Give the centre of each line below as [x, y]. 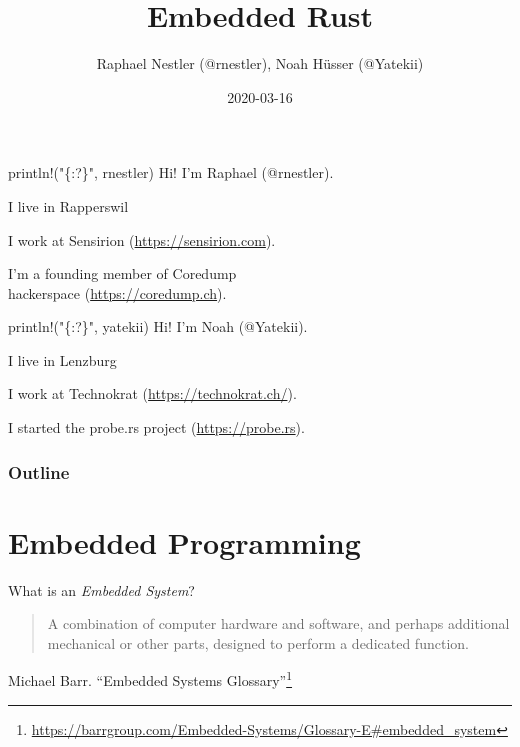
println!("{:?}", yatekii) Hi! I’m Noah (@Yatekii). [158, 326]
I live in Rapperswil [68, 205]
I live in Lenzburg [62, 359]
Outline [39, 471]
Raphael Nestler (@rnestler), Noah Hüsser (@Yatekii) [260, 63]
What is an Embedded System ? [101, 589]
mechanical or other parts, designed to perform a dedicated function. [258, 642]
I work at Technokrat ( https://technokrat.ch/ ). [152, 393]
